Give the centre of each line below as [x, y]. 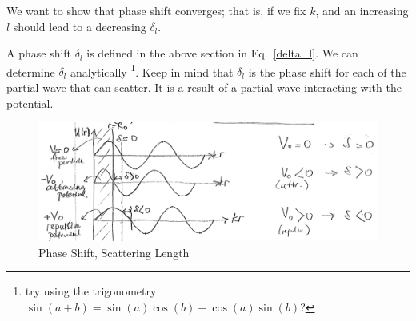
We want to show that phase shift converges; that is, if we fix [156, 10]
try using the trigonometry [91, 291]
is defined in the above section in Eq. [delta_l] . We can [222, 53]
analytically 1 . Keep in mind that [152, 70]
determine [31, 71]
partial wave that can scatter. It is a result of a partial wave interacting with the [204, 87]
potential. [30, 103]
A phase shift [39, 53]
